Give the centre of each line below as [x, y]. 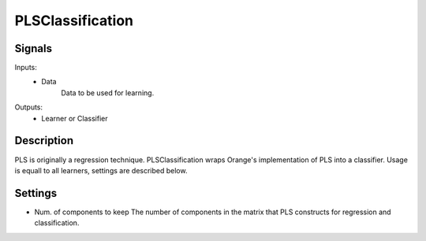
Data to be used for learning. [108, 93]
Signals [34, 48]
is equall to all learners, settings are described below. [101, 170]
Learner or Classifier [75, 118]
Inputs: [26, 68]
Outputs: [29, 107]
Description [44, 141]
